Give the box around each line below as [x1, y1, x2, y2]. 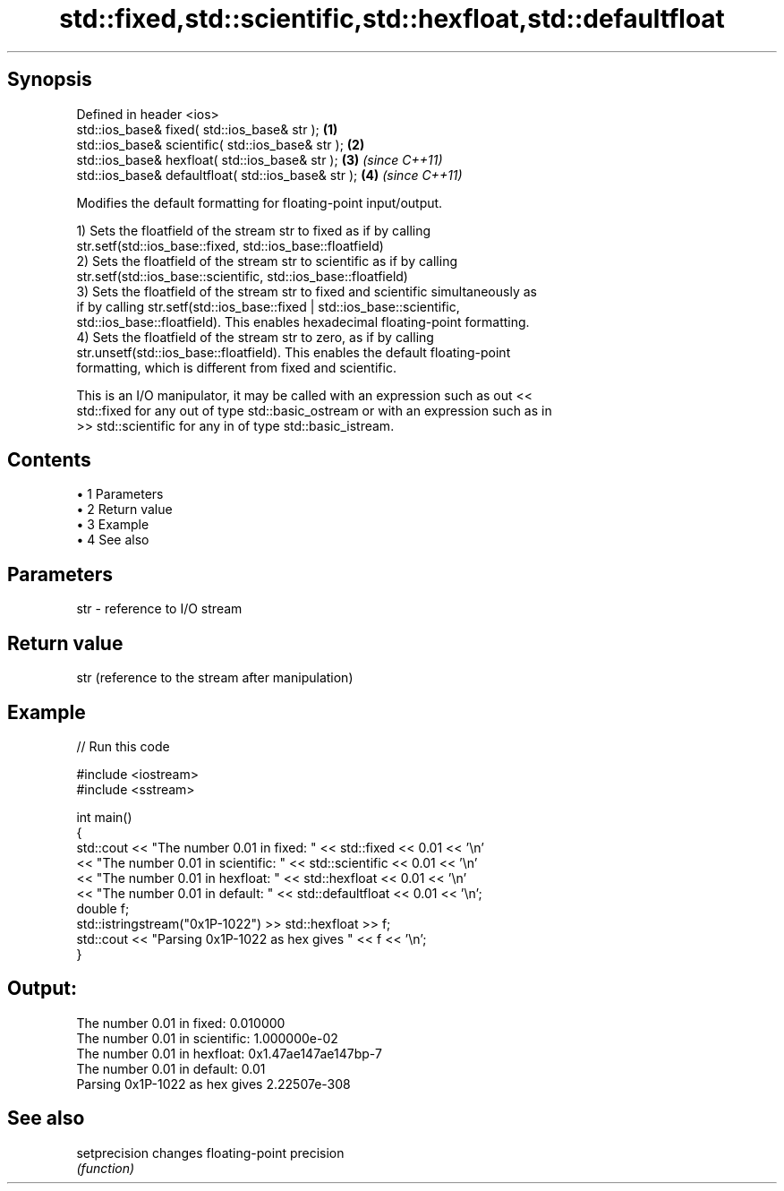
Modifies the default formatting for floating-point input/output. [76, 194, 443, 210]
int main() [76, 809, 132, 825]
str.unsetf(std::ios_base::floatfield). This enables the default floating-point [76, 344, 511, 360]
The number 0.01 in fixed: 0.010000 [76, 1015, 285, 1031]
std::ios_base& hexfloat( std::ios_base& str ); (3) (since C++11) [76, 151, 443, 167]
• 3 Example [76, 517, 149, 533]
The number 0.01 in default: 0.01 [76, 1060, 266, 1076]
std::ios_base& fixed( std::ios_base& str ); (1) [76, 121, 338, 137]
